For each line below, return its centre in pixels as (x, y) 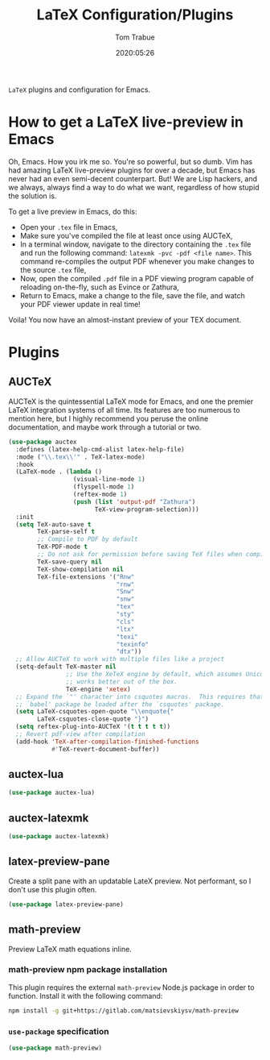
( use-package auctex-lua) (51, 793)
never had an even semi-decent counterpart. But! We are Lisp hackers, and (133, 178)
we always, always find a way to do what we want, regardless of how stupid (134, 187)
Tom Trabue (135, 37)
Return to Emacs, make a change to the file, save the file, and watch (132, 295)
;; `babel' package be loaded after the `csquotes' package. (120, 704)
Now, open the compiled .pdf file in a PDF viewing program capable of (137, 278)
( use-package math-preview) (55, 1048)
